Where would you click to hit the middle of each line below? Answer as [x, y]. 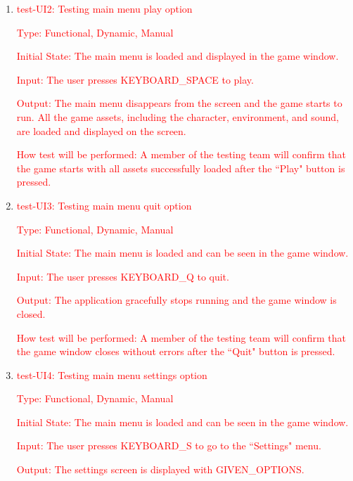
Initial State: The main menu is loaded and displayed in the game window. [178, 56]
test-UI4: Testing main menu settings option [112, 374]
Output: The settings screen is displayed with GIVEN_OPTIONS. [160, 469]
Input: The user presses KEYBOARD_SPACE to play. [135, 79]
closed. [31, 313]
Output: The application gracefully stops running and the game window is [176, 300]
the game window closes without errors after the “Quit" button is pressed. [176, 351]
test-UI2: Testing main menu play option [104, 8]
